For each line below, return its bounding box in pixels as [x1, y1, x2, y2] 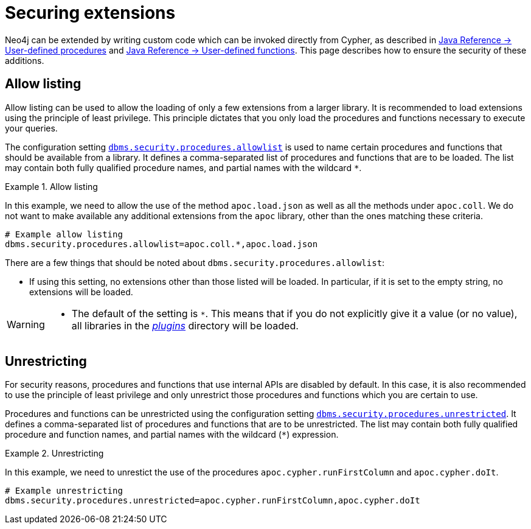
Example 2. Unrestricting [5, 448, 104, 459]
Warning [7, 318, 45, 331]
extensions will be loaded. [29, 286, 133, 297]
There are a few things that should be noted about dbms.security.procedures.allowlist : [5, 257, 385, 268]
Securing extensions [5, 2, 176, 23]
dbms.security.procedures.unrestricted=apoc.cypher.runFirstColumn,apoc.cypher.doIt [5, 496, 420, 506]
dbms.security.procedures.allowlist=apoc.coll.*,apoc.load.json [5, 239, 318, 249]
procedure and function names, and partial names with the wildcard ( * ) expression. [5, 429, 339, 440]
